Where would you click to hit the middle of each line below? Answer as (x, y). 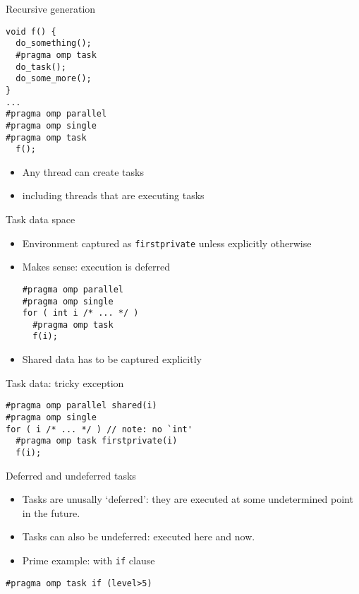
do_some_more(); (54, 79)
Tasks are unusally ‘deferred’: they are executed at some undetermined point (188, 499)
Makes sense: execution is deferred (96, 267)
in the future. (51, 512)
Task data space (41, 219)
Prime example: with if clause (89, 560)
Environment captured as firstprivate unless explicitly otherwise (167, 243)
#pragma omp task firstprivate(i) (97, 441)
